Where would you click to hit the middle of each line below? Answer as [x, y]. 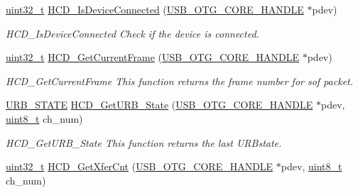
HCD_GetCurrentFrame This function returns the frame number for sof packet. [180, 81]
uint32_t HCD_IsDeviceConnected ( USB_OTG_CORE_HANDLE [155, 9]
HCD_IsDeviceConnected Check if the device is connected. [132, 33]
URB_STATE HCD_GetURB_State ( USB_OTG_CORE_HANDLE [159, 105]
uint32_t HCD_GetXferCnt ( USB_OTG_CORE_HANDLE [140, 166]
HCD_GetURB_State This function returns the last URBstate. [144, 142]
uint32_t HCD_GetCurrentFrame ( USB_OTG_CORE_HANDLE [152, 57]
